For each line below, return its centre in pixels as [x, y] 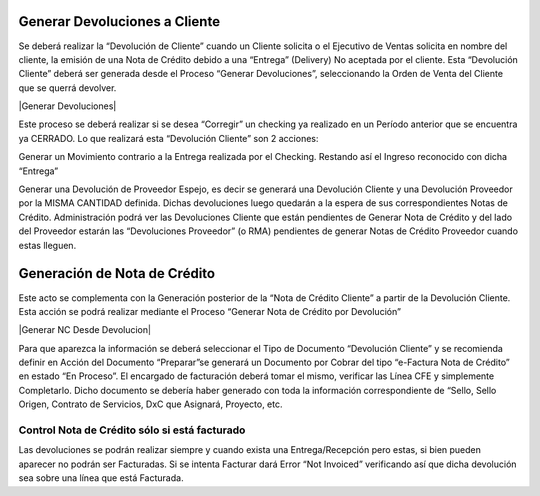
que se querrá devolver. [67, 87]
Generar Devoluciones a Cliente [119, 21]
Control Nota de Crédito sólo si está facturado [132, 430]
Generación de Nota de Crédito [116, 273]
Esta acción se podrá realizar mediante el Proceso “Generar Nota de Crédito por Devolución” [210, 311]
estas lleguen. [47, 245]
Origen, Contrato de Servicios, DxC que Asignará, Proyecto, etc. [151, 404]
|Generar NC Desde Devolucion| [85, 330]
